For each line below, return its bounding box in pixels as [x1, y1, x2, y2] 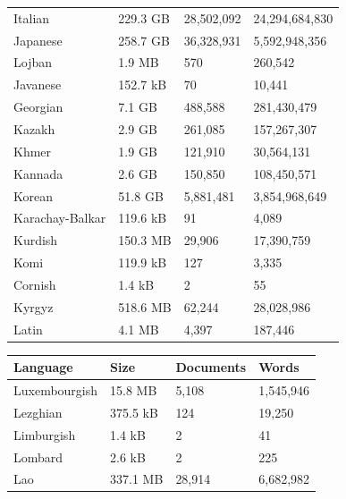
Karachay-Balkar [13, 208, 106, 227]
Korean [13, 186, 53, 205]
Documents [175, 358, 247, 376]
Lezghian [13, 402, 63, 421]
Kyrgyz [13, 297, 54, 316]
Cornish [13, 275, 56, 293]
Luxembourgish [13, 381, 98, 399]
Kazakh [13, 119, 55, 138]
